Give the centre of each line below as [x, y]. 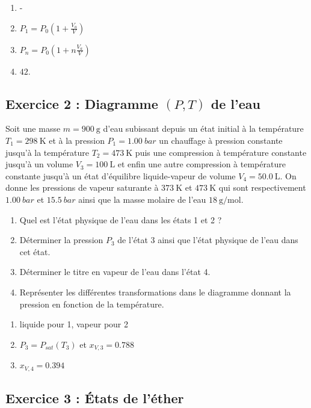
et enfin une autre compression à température [202, 164]
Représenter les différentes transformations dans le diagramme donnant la [155, 292]
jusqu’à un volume [39, 164]
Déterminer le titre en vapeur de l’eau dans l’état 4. [115, 272]
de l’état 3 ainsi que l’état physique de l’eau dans [208, 240]
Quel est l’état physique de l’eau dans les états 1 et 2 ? [121, 219]
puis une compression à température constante [221, 152]
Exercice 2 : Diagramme [82, 103]
